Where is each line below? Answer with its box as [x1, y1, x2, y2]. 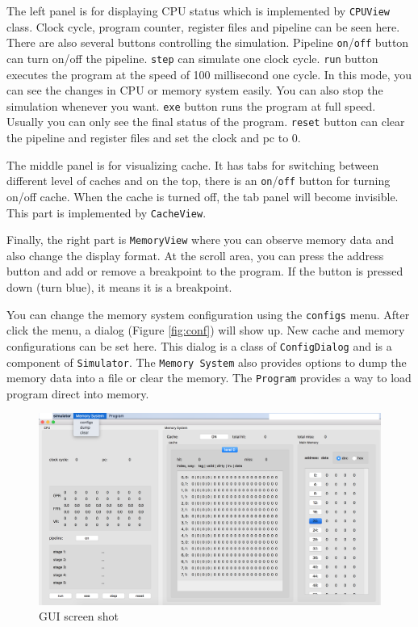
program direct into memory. [6, 385, 149, 402]
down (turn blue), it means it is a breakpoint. [6, 279, 232, 295]
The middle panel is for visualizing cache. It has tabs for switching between [6, 156, 379, 173]
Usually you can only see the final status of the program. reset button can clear [6, 113, 405, 130]
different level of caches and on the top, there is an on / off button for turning [6, 172, 391, 189]
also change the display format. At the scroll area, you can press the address [6, 246, 384, 263]
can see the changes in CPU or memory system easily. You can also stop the [6, 82, 383, 99]
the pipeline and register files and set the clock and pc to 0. [6, 129, 301, 146]
